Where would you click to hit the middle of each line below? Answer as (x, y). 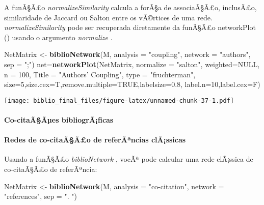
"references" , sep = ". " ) (41, 196)
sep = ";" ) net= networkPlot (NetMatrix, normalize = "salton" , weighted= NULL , (132, 64)
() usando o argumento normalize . (58, 37)
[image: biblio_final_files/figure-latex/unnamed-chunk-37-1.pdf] (119, 100)
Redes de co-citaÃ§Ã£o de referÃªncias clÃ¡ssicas (95, 140)
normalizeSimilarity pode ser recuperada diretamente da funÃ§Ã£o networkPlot (130, 27)
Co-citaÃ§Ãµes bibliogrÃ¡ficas (59, 120)
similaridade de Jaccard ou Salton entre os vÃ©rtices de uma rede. (108, 17)
